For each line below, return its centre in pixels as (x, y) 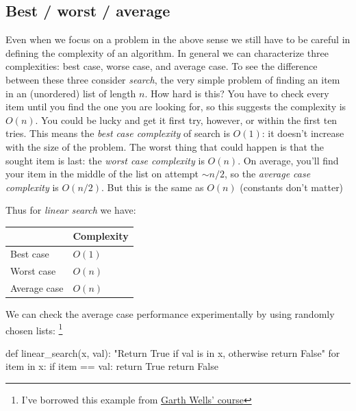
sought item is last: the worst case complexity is (105, 160)
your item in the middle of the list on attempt (102, 174)
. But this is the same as (153, 187)
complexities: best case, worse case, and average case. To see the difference (162, 66)
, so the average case (267, 174)
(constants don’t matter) (292, 187)
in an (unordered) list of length (71, 93)
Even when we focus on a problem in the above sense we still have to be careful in (178, 39)
